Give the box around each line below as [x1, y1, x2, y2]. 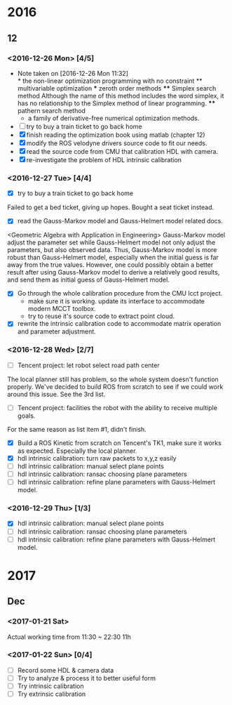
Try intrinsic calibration [17, 682, 84, 690]
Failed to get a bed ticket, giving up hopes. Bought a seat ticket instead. [7, 203, 214, 211]
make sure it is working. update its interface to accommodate [27, 297, 205, 305]
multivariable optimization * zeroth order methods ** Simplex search [17, 84, 217, 92]
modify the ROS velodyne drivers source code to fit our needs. [26, 138, 207, 147]
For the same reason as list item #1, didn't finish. [7, 425, 147, 433]
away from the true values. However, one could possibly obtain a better [7, 261, 214, 269]
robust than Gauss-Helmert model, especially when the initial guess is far [7, 253, 219, 262]
